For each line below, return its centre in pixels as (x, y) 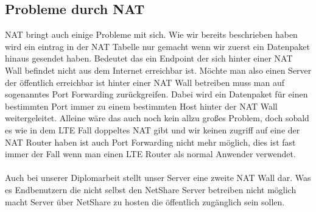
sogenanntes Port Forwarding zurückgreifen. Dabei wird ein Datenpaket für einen (156, 94)
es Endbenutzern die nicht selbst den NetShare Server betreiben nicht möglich (151, 189)
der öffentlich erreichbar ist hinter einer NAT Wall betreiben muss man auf (145, 82)
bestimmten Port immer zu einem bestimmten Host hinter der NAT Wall (141, 106)
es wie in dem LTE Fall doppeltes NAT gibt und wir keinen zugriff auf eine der (153, 129)
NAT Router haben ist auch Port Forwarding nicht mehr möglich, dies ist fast (150, 142)
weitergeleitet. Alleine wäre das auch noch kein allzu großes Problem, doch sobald (157, 118)
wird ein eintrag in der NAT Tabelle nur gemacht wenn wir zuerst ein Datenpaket (157, 46)
